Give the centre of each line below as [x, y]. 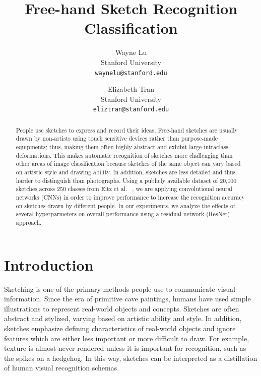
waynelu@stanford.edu [131, 73]
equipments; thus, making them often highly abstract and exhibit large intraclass [122, 147]
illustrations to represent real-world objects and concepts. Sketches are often [122, 308]
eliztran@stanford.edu [131, 110]
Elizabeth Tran [131, 89]
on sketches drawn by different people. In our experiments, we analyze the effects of [125, 205]
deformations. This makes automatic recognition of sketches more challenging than [124, 155]
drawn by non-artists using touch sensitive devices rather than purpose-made [117, 138]
